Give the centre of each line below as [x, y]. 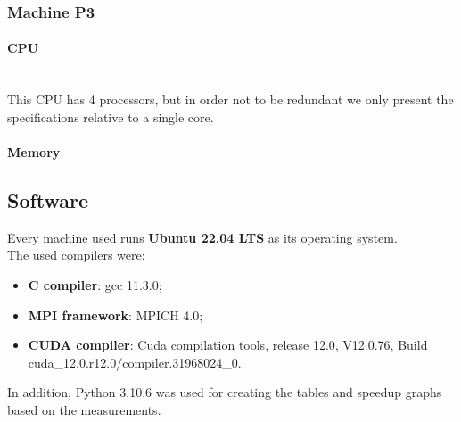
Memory [34, 152]
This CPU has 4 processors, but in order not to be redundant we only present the [230, 99]
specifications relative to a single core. [111, 116]
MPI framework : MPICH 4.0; [115, 314]
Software [48, 200]
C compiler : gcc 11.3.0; [95, 285]
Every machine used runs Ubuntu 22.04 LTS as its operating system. [202, 237]
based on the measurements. [84, 409]
